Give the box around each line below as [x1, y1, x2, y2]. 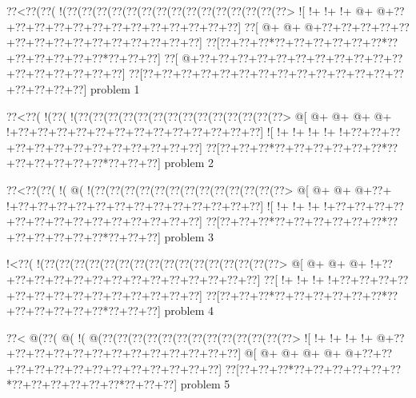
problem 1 [90, 80, 140, 97]
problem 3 [164, 228, 214, 245]
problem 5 [180, 376, 230, 392]
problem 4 [164, 302, 214, 319]
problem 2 [164, 154, 214, 171]
